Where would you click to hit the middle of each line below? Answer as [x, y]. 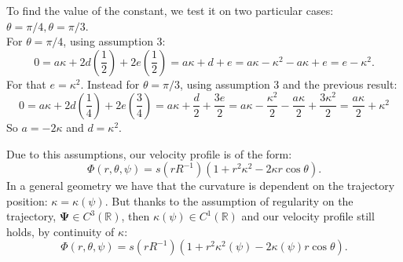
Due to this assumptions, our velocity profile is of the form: [149, 153]
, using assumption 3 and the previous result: [289, 84]
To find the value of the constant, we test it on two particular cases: [170, 10]
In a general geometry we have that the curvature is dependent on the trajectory [201, 186]
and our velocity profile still [308, 216]
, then [136, 216]
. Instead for [110, 84]
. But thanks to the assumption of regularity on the [229, 200]
